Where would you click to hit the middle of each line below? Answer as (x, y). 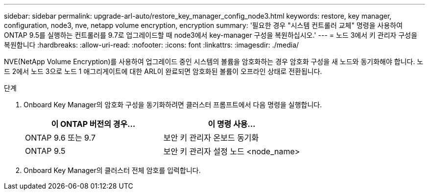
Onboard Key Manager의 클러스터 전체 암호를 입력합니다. (112, 170)
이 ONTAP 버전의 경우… (93, 124)
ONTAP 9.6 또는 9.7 (60, 138)
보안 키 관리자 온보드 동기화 (211, 138)
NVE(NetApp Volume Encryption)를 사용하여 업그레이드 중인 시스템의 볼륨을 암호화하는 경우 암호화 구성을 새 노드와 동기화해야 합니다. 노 (214, 61)
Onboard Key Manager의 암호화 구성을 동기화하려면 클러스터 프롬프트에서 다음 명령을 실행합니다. (173, 105)
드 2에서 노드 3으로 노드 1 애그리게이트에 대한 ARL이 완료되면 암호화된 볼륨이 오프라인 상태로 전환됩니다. (163, 71)
